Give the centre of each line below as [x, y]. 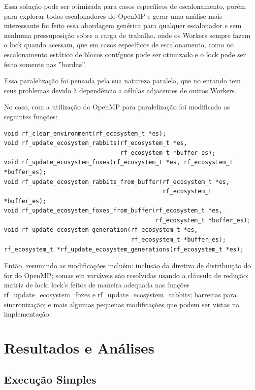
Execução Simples [50, 379]
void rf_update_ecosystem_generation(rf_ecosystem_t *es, [101, 230]
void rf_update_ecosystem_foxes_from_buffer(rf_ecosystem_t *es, [113, 211]
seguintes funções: [31, 116]
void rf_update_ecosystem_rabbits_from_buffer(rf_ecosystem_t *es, [117, 182]
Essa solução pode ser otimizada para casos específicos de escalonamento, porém [125, 6]
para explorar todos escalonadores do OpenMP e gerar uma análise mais [113, 16]
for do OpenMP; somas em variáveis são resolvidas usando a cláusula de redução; [127, 275]
